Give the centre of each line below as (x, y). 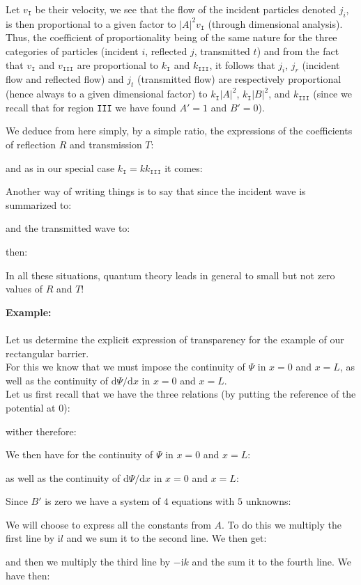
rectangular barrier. (47, 353)
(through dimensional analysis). (275, 23)
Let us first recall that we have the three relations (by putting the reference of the (181, 394)
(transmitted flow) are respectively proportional (239, 79)
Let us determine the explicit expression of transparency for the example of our (175, 339)
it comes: (184, 167)
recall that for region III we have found (91, 107)
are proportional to (118, 64)
